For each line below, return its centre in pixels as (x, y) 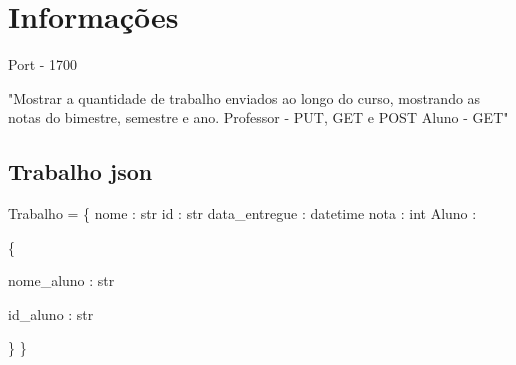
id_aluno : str (51, 313)
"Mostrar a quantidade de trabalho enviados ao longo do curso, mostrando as (244, 97)
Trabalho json (80, 171)
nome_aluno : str (61, 280)
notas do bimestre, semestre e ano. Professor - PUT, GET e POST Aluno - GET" (258, 117)
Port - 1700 (43, 64)
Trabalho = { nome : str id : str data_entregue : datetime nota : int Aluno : (242, 213)
